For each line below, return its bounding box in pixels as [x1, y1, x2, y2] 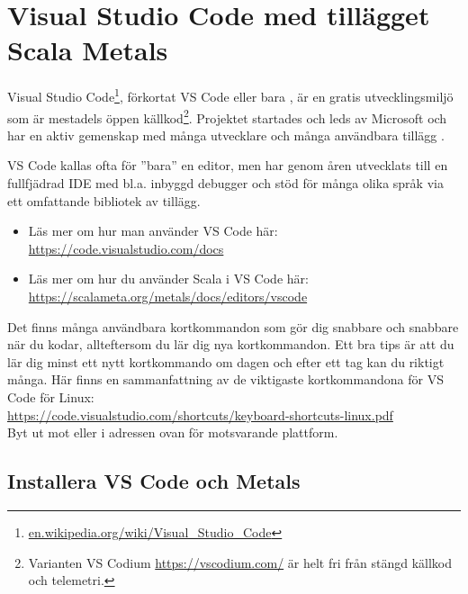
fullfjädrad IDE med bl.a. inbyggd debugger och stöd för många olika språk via [7, 174, 444, 192]
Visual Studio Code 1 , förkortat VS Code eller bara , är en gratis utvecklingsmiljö [7, 85, 454, 105]
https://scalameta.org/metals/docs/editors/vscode [28, 286, 308, 305]
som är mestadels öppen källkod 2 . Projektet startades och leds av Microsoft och [7, 105, 447, 127]
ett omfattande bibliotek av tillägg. [7, 191, 201, 210]
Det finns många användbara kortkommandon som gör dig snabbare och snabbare [7, 317, 459, 336]
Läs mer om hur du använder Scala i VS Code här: [28, 269, 309, 288]
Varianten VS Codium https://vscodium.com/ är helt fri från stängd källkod [28, 553, 453, 571]
